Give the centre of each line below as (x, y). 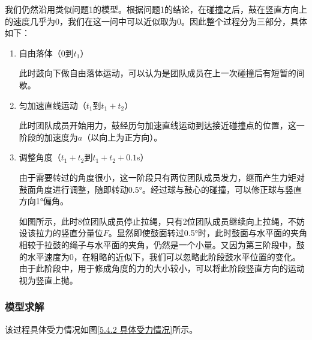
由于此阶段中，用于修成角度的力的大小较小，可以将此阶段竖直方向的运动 (162, 268)
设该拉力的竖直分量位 (61, 233)
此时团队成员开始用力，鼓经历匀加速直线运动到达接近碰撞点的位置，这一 (162, 125)
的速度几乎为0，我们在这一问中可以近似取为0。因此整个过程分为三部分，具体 (156, 21)
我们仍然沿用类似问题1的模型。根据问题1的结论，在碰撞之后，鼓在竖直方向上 (156, 9)
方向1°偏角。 (44, 201)
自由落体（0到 (46, 53)
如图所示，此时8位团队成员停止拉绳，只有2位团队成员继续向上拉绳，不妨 (162, 221)
